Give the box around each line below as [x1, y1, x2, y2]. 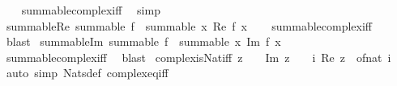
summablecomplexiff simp [21, 2, 160, 18]
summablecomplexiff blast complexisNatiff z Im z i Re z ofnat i [6, 48, 391, 65]
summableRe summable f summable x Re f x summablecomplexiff [6, 17, 372, 34]
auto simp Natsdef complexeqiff [6, 64, 169, 81]
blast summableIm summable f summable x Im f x [6, 33, 281, 50]
